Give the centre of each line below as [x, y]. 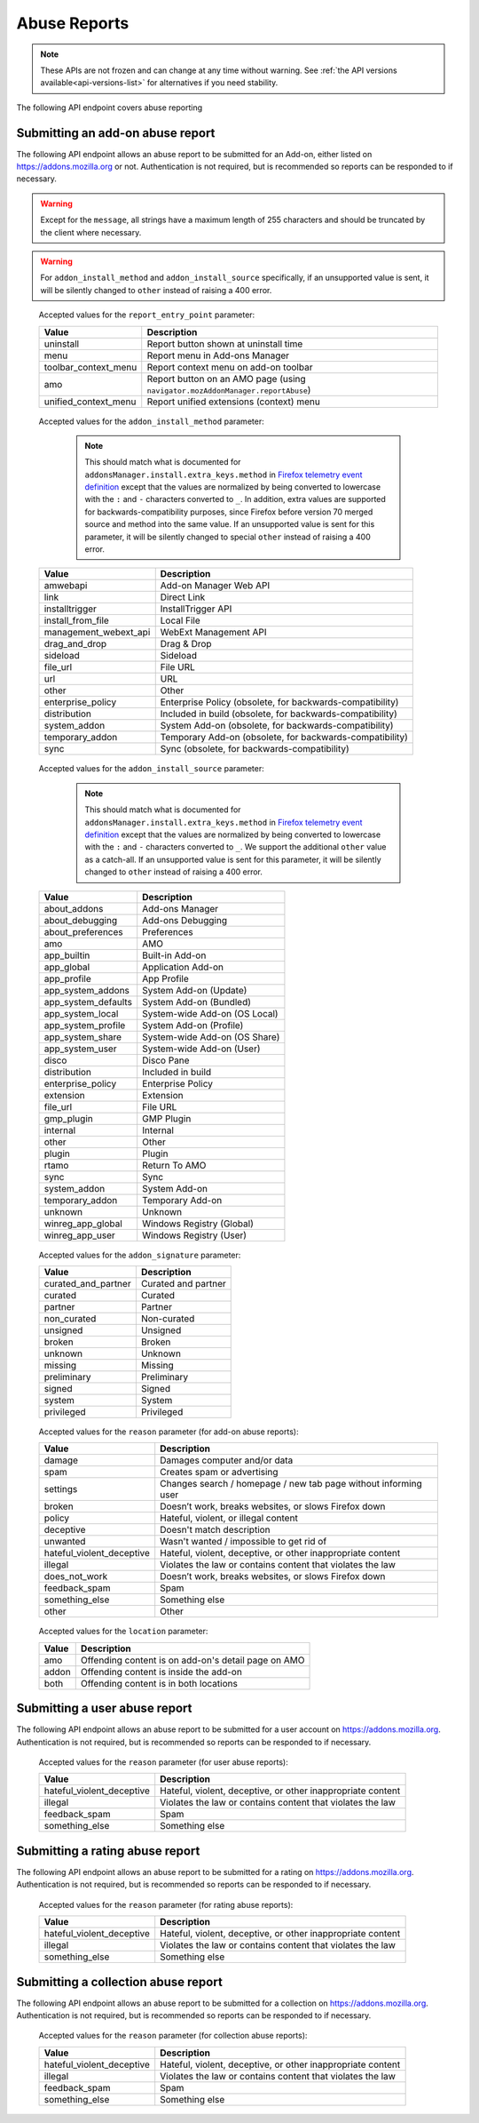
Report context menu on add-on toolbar [230, 367]
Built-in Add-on [174, 955]
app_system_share [83, 1037]
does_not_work [76, 1576]
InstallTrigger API [196, 609]
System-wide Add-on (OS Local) [210, 1013]
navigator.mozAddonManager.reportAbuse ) [229, 389]
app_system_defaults [88, 1002]
